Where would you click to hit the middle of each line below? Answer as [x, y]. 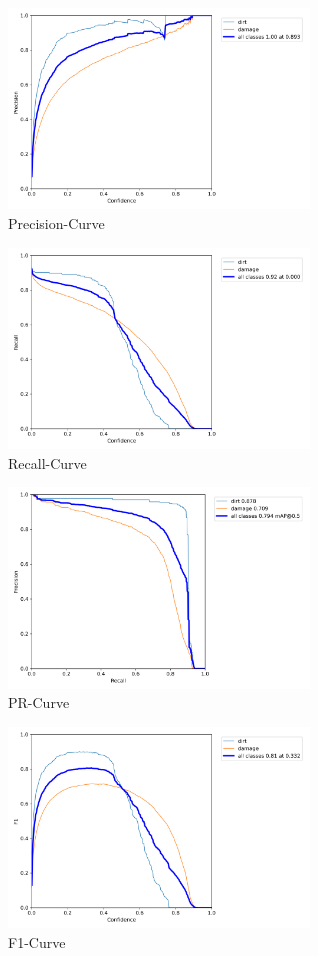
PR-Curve [39, 702]
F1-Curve [37, 941]
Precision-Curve [56, 222]
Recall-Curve [47, 462]
